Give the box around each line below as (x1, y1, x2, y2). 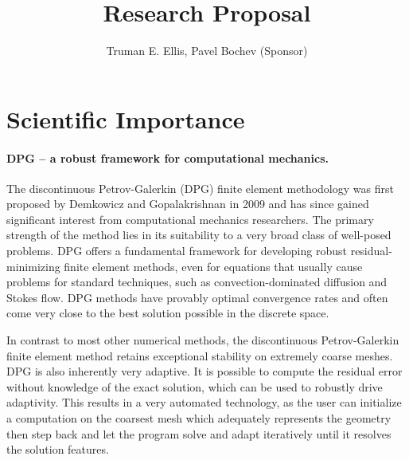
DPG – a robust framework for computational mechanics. (6, 149, 329, 166)
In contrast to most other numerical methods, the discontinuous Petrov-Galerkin (6, 332, 399, 348)
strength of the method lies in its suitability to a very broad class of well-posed (6, 226, 391, 243)
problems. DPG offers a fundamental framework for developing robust (6, 242, 347, 259)
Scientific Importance (6, 102, 245, 135)
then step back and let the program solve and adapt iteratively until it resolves (6, 425, 391, 442)
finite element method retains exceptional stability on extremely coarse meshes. (6, 347, 393, 364)
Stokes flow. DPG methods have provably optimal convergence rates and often (6, 289, 388, 305)
